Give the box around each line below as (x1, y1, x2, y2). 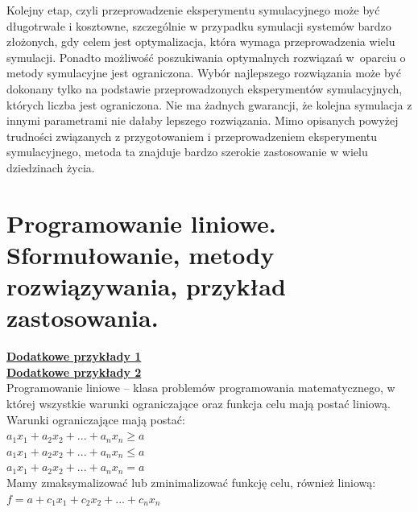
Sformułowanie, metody (6, 237, 275, 270)
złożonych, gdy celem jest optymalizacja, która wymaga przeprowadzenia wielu (6, 33, 395, 50)
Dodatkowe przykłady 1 (6, 348, 142, 365)
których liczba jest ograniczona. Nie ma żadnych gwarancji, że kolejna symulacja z (6, 96, 412, 113)
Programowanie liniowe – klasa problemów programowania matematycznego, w (6, 379, 395, 396)
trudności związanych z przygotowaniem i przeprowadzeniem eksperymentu (6, 127, 377, 144)
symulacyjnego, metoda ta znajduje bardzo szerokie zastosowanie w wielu (6, 143, 368, 160)
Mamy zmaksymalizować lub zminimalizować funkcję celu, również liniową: (6, 473, 376, 490)
